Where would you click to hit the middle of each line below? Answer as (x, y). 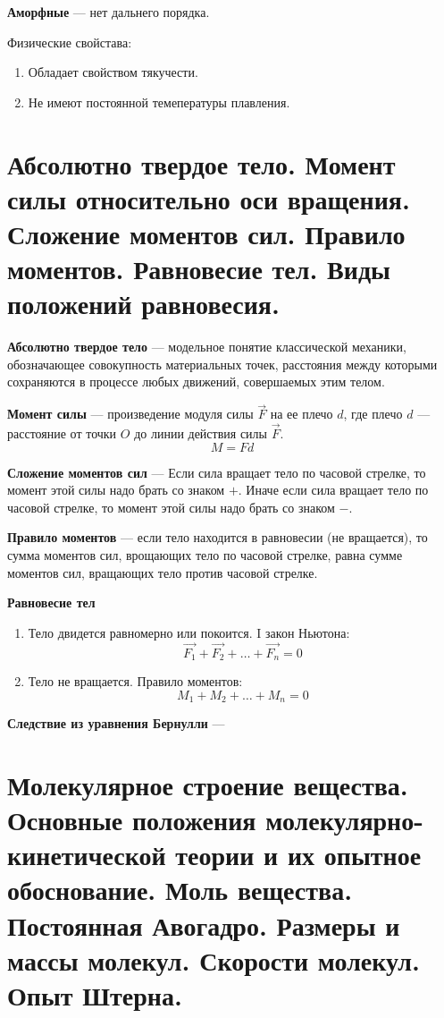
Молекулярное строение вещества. (208, 784)
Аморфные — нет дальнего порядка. (109, 12)
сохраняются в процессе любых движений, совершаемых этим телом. (196, 382)
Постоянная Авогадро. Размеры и (204, 925)
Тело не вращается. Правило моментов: (135, 681)
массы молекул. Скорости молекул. (214, 959)
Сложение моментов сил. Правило (206, 233)
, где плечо (373, 414)
